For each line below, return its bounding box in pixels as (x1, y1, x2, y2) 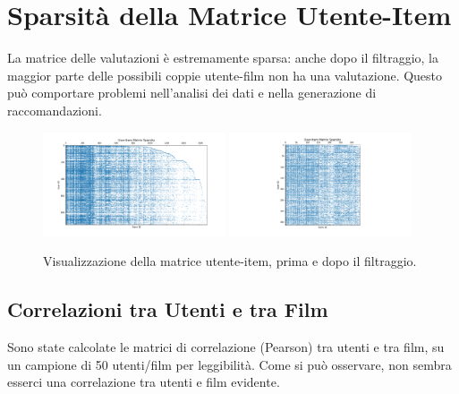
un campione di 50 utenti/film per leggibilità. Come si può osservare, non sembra (7, 355, 452, 373)
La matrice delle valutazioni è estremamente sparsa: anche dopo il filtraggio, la (7, 48, 438, 67)
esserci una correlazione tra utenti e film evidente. (7, 373, 280, 391)
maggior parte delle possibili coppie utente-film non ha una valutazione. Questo (7, 65, 443, 84)
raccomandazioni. (7, 100, 102, 119)
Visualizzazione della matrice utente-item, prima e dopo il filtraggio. (43, 252, 417, 270)
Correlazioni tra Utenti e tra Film (7, 295, 328, 323)
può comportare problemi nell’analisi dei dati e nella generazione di (7, 83, 377, 102)
